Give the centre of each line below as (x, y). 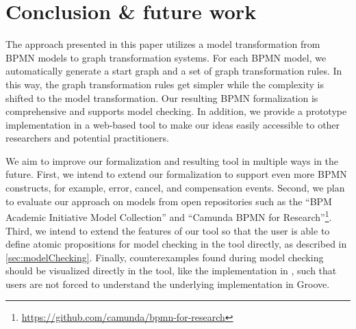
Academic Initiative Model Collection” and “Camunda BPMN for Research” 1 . (169, 216)
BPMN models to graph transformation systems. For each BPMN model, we (166, 57)
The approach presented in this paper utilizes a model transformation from (163, 44)
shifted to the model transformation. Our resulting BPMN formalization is (162, 97)
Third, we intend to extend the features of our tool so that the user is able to (168, 230)
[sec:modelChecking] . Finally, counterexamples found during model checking (165, 257)
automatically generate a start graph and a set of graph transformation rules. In (174, 71)
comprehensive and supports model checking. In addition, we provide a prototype (176, 111)
